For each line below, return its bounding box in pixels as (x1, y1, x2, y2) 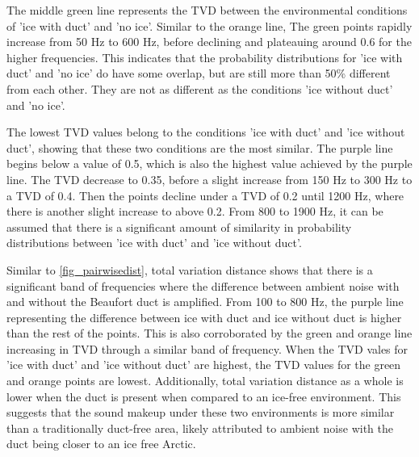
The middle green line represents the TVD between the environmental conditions (6, 2, 408, 18)
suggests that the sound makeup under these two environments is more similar (6, 404, 395, 421)
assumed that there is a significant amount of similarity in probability (6, 218, 352, 235)
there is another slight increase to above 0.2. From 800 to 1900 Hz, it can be (6, 203, 383, 220)
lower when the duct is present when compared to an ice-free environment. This (6, 388, 401, 405)
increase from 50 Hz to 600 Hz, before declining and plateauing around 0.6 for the (6, 33, 412, 50)
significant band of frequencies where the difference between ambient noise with (6, 277, 400, 294)
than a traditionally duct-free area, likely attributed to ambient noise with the (6, 419, 393, 436)
